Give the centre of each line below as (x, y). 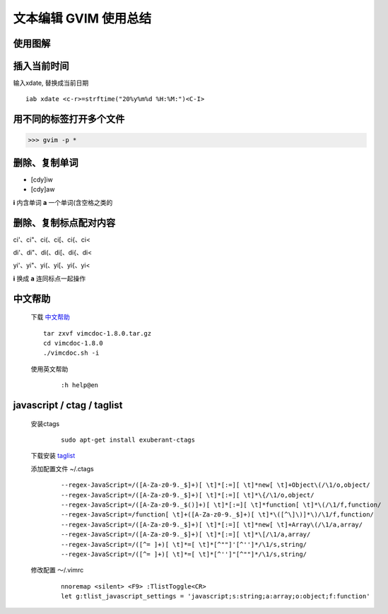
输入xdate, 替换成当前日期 (51, 83)
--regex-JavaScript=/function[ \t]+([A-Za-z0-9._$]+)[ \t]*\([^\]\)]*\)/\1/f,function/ (218, 515)
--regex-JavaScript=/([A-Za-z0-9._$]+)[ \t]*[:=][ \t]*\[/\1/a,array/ (186, 535)
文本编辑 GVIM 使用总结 (82, 18)
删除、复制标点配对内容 (64, 223)
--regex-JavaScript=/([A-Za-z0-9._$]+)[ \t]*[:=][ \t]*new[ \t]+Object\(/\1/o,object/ (216, 485)
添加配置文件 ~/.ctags (63, 468)
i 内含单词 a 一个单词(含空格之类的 (63, 202)
